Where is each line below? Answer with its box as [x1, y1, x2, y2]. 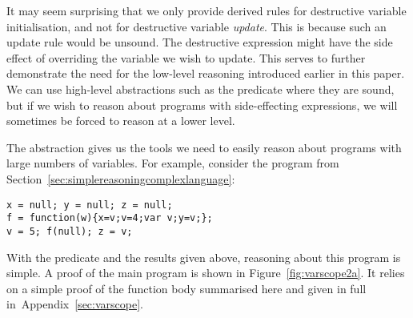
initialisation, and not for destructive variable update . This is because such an [6, 18, 387, 34]
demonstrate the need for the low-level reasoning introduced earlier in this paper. [6, 65, 405, 82]
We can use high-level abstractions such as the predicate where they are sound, [6, 80, 395, 97]
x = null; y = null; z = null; [6, 199, 173, 211]
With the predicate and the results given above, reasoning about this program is [6, 248, 401, 265]
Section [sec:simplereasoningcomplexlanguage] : [6, 170, 235, 187]
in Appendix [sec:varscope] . [6, 296, 143, 312]
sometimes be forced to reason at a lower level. [6, 112, 235, 129]
